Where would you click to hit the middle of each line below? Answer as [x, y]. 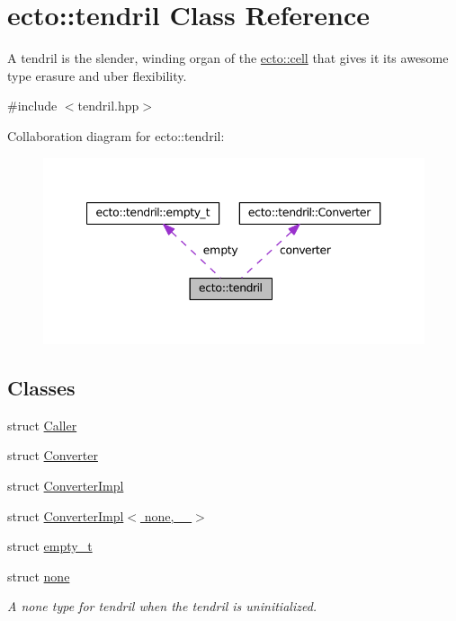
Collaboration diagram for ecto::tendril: [116, 135]
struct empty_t [50, 546]
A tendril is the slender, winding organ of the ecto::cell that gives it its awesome [228, 58]
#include [32, 106]
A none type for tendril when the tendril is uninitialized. [162, 606]
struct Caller [42, 425]
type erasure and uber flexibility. [97, 75]
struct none [39, 576]
